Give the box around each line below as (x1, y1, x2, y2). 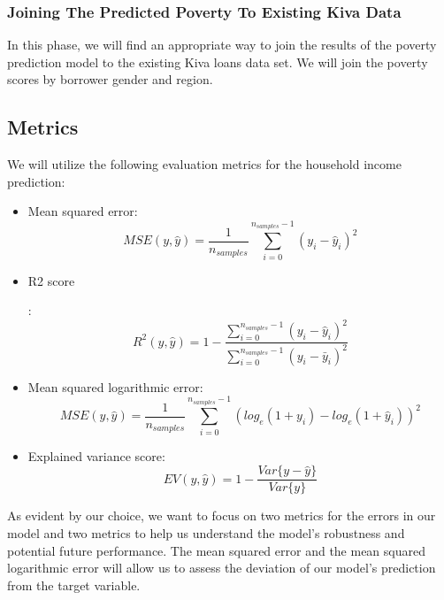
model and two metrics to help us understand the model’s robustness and (7, 523, 405, 542)
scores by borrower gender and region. (7, 70, 213, 88)
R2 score (27, 271, 75, 289)
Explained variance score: (27, 446, 165, 465)
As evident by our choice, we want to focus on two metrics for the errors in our (7, 506, 436, 525)
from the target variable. (7, 575, 141, 594)
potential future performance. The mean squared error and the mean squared (7, 541, 425, 559)
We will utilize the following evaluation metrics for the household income (7, 155, 402, 173)
